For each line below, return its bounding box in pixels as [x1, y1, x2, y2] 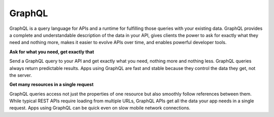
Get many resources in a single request [9, 82, 94, 88]
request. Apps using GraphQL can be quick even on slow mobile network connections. [9, 105, 190, 111]
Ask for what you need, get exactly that [9, 49, 94, 55]
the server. [9, 72, 32, 78]
